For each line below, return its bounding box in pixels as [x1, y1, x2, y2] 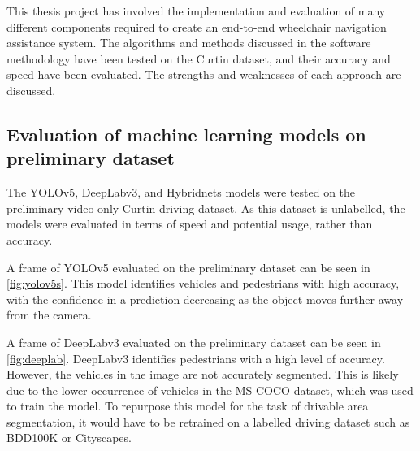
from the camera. [6, 306, 92, 323]
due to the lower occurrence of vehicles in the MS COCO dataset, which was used [6, 381, 414, 398]
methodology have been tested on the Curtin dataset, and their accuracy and [6, 50, 391, 67]
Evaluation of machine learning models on [6, 121, 366, 146]
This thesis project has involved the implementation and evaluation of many [6, 2, 386, 19]
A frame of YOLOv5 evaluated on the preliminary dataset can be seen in [6, 258, 370, 275]
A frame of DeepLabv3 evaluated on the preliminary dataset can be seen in [6, 333, 381, 350]
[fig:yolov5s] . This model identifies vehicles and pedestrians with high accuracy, [6, 275, 400, 292]
